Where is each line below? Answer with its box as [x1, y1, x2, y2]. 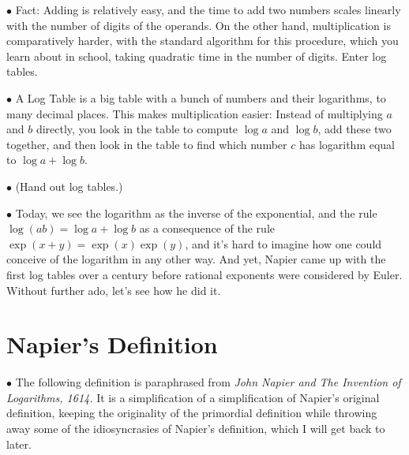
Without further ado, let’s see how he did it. [6, 282, 221, 298]
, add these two [317, 121, 392, 137]
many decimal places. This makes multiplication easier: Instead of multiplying [6, 105, 383, 121]
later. [6, 435, 32, 452]
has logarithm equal [298, 136, 396, 152]
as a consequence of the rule [139, 220, 275, 237]
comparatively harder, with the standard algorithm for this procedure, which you [6, 32, 399, 49]
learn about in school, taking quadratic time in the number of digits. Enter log [6, 47, 387, 64]
